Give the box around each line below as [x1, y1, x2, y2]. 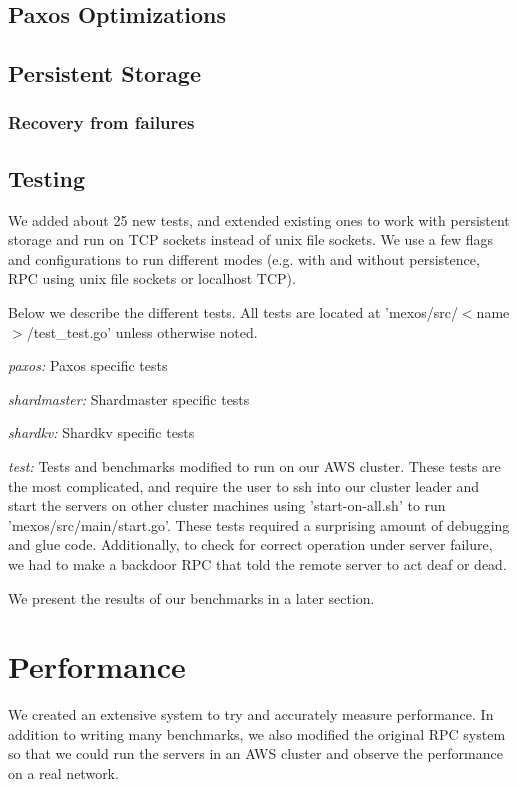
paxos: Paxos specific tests [8, 355, 168, 376]
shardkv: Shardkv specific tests [8, 422, 195, 443]
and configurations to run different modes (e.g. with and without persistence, [8, 248, 480, 269]
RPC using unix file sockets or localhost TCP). [8, 268, 296, 289]
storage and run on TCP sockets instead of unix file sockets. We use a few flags [8, 229, 494, 250]
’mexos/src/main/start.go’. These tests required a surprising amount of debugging [8, 514, 510, 535]
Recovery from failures [8, 110, 195, 135]
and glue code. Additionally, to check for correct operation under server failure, [8, 534, 493, 555]
